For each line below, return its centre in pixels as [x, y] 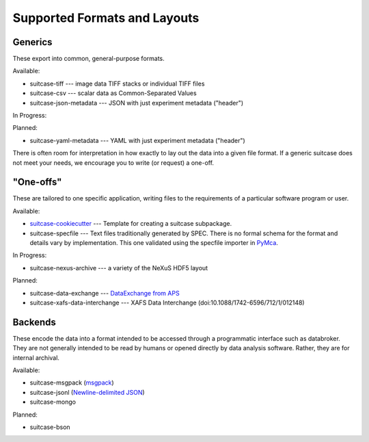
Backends [34, 322]
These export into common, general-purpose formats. [89, 59]
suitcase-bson [50, 427]
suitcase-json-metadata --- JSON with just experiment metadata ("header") [137, 103]
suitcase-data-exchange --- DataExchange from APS [105, 293]
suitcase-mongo [53, 402]
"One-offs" [37, 182]
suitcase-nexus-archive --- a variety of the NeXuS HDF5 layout [119, 268]
